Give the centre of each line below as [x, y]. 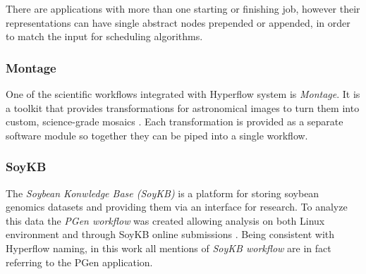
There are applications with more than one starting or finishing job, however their [183, 8]
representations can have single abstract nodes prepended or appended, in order [178, 22]
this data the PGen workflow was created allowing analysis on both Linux [165, 220]
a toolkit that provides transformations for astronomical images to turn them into [183, 107]
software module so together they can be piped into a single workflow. [157, 135]
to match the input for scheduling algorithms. [104, 36]
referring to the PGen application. [79, 262]
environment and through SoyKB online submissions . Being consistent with [170, 234]
